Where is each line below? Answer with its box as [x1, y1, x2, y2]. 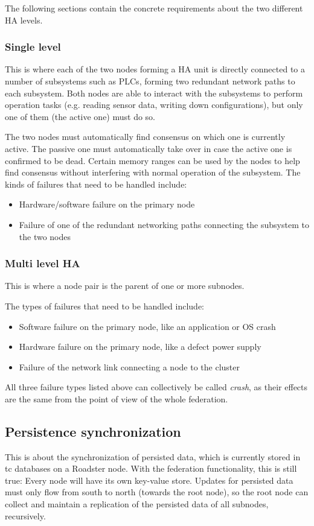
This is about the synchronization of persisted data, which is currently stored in [5, 450, 301, 463]
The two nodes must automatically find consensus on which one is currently [5, 130, 286, 143]
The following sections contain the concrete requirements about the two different [5, 2, 303, 14]
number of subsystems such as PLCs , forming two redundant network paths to [5, 75, 295, 87]
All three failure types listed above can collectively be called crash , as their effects [5, 381, 308, 393]
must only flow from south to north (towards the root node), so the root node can [5, 486, 309, 498]
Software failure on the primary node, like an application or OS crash [19, 320, 276, 332]
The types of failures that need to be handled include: [5, 299, 204, 312]
